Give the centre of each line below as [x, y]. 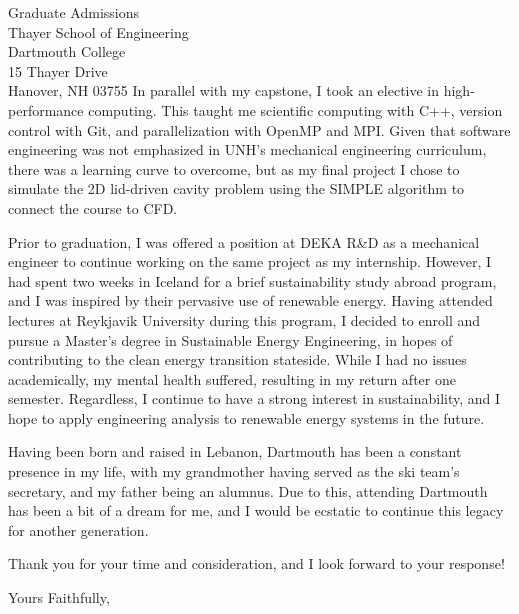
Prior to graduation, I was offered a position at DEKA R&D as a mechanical [244, 241]
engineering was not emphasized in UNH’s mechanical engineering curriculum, [247, 149]
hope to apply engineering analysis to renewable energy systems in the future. [246, 417]
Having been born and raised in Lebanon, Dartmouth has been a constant [235, 451]
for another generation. [78, 529]
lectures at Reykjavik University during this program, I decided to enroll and [244, 319]
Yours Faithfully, [59, 597]
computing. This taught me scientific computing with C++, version [295, 109]
